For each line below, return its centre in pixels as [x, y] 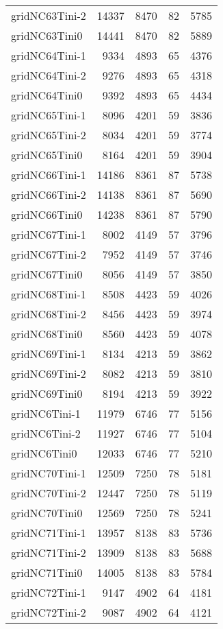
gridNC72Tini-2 [49, 612]
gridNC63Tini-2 [49, 15]
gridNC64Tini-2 [49, 75]
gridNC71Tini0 [47, 572]
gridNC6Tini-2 [46, 433]
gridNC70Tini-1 [49, 473]
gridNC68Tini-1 [49, 294]
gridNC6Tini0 [44, 453]
